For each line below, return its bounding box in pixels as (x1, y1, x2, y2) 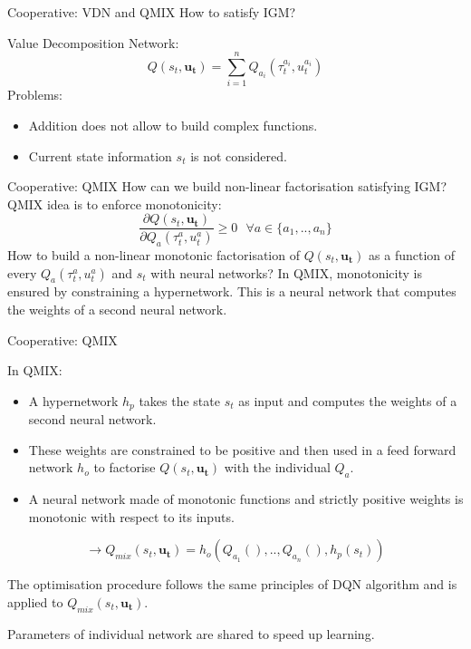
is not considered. (190, 146, 287, 165)
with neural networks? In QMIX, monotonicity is (150, 263, 422, 282)
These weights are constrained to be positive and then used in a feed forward (28, 440, 457, 459)
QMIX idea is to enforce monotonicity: (7, 194, 222, 213)
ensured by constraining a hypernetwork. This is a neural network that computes (7, 282, 457, 301)
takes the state (139, 391, 220, 410)
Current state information (28, 146, 172, 165)
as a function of (369, 245, 456, 264)
